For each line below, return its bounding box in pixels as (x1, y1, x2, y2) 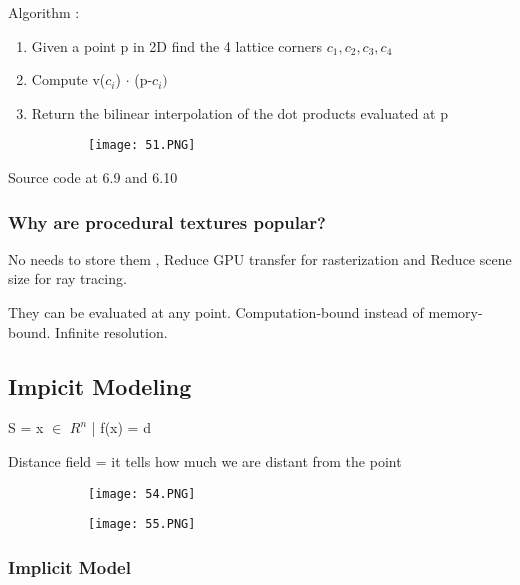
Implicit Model (8, 554, 131, 579)
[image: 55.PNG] (88, 517, 196, 532)
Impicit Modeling (8, 370, 192, 401)
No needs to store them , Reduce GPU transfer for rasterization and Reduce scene (8, 248, 512, 269)
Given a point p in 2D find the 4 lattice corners (31, 35, 322, 56)
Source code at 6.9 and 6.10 (8, 167, 178, 188)
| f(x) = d (91, 417, 151, 438)
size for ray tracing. (8, 268, 127, 289)
